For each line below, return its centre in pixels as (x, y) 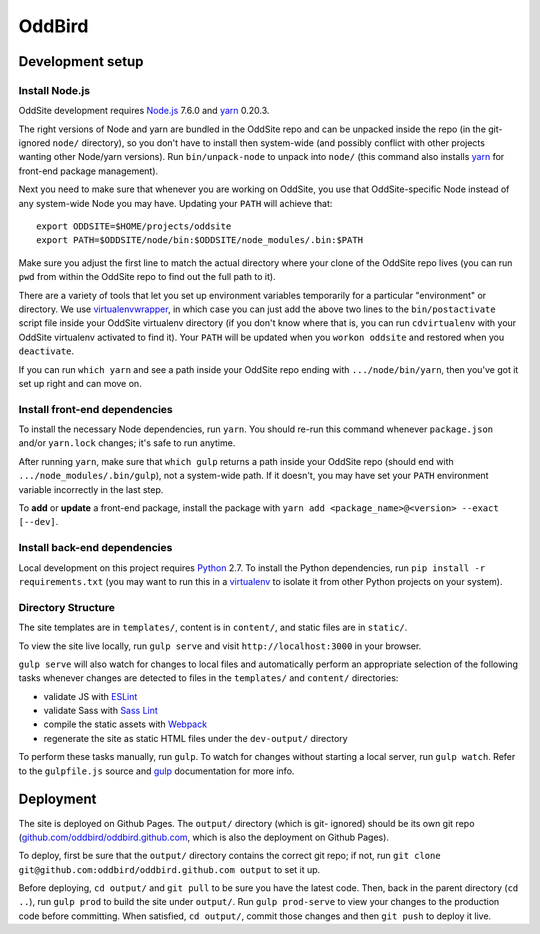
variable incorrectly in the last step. (91, 489)
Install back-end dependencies (95, 548)
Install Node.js (54, 90)
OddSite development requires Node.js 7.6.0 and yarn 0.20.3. (144, 111)
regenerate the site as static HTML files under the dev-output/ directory (196, 738)
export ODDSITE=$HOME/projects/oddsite (134, 226)
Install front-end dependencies (96, 409)
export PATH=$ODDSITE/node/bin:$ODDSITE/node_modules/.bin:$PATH (200, 240)
